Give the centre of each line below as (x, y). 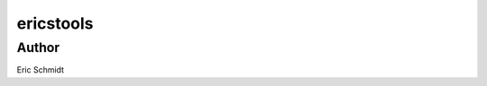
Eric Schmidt (41, 70)
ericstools (55, 23)
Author (38, 47)
